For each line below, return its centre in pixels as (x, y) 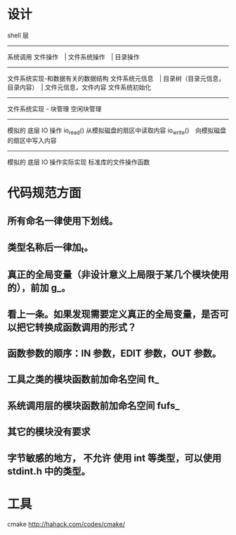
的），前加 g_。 (39, 288)
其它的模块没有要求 (49, 432)
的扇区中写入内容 (32, 140)
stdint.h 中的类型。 (49, 471)
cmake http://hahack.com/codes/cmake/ (66, 524)
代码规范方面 (45, 193)
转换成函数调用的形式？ (86, 327)
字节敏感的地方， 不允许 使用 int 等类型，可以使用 (114, 458)
